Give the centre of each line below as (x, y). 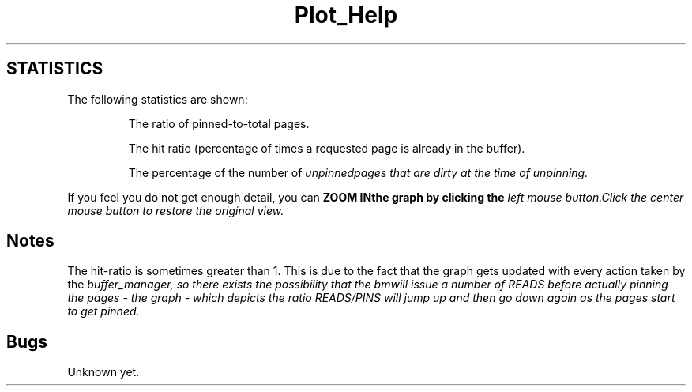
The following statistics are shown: (158, 99)
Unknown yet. (103, 372)
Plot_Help (346, 15)
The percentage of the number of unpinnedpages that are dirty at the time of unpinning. (358, 172)
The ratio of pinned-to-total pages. (219, 123)
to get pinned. (103, 311)
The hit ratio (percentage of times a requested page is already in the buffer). (327, 148)
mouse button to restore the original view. (176, 210)
